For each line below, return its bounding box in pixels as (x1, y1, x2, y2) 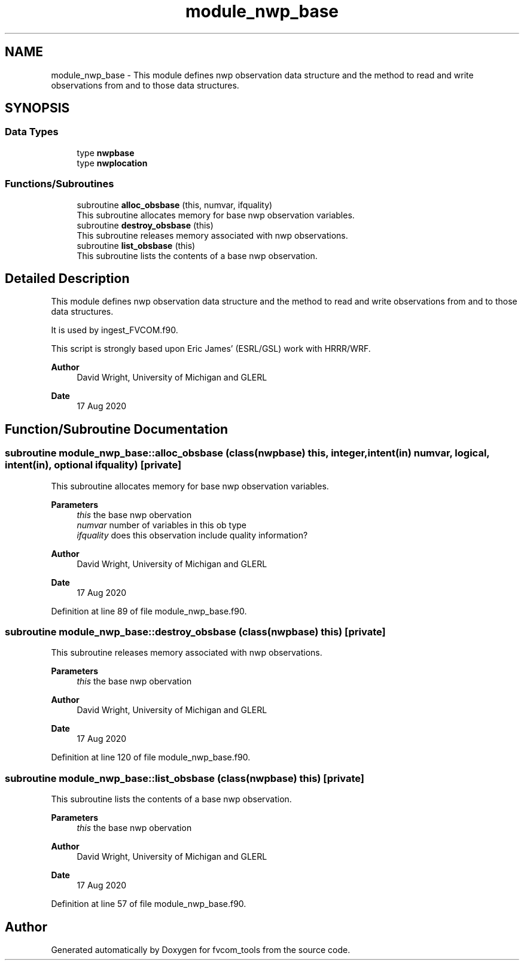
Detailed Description (5, 270, 130, 286)
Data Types (5, 126, 59, 138)
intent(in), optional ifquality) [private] (5, 459, 182, 471)
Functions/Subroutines (5, 178, 114, 190)
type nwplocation (77, 157, 148, 168)
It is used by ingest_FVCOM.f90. (51, 325, 178, 336)
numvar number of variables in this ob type (77, 519, 246, 530)
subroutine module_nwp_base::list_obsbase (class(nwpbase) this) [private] (5, 772, 364, 784)
